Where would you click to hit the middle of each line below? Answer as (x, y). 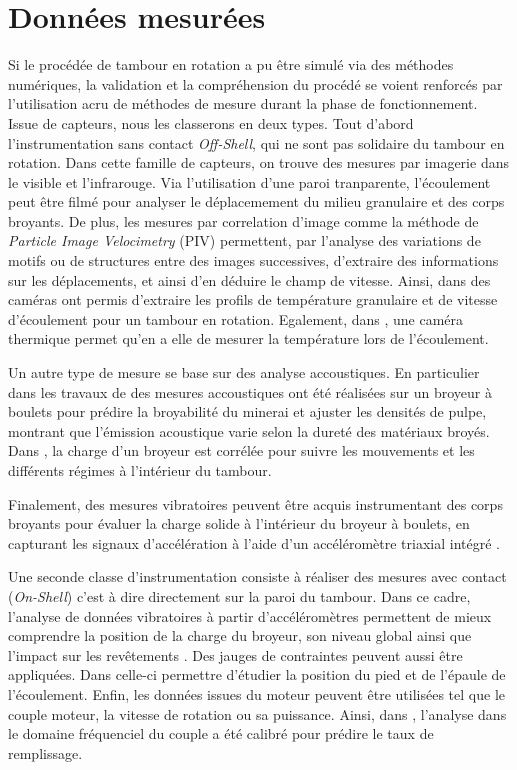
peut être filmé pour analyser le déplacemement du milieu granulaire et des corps (256, 201)
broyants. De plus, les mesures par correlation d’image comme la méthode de (243, 220)
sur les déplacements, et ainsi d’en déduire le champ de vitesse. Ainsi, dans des (249, 279)
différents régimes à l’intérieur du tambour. (140, 470)
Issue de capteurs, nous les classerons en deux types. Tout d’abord (211, 122)
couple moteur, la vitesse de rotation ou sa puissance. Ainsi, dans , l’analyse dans (257, 713)
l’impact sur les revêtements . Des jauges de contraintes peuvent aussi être (235, 654)
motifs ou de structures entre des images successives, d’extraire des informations (253, 260)
